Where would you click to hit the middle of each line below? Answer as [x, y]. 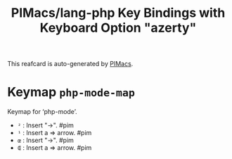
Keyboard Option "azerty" [118, 28]
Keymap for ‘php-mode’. [42, 112]
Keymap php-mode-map [71, 92]
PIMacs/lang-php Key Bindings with [118, 13]
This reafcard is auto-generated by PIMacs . [70, 64]
